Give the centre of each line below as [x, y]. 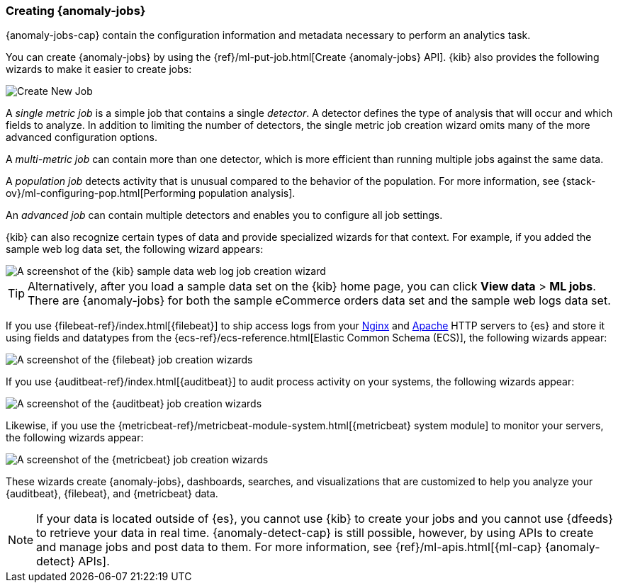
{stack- [579, 181]
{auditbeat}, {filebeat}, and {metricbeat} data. [112, 494]
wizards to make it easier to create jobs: [99, 69]
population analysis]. [247, 193]
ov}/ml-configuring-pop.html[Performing [101, 193]
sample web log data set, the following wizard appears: [135, 249]
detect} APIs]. [73, 561]
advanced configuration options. [82, 137]
